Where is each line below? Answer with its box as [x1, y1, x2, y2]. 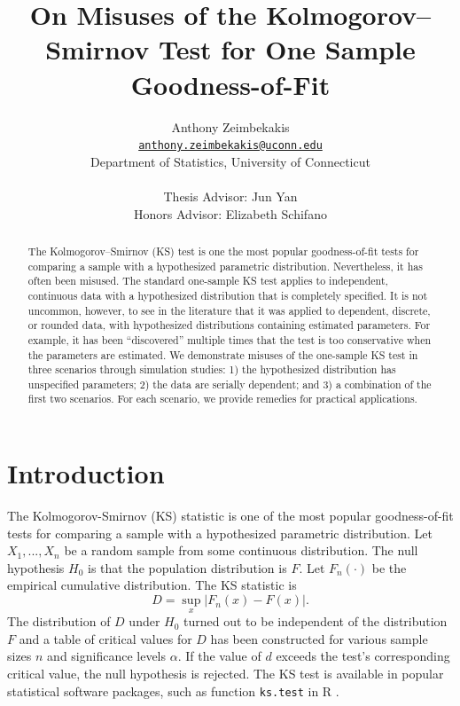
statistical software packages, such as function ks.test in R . [7, 681, 339, 700]
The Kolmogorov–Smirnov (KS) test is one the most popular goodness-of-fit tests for [27, 243, 419, 258]
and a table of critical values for [19, 629, 192, 647]
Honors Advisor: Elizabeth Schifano [134, 204, 327, 223]
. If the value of [177, 647, 261, 665]
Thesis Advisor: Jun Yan [163, 186, 298, 205]
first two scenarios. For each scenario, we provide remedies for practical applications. [27, 391, 417, 406]
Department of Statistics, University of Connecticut [90, 152, 370, 170]
